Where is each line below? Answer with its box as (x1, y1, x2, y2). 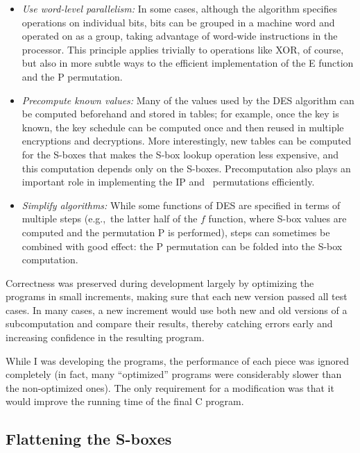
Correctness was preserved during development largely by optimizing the (6, 275, 314, 290)
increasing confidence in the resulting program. (6, 330, 205, 345)
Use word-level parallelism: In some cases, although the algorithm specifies (22, 1, 338, 15)
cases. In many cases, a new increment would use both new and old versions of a (6, 302, 348, 317)
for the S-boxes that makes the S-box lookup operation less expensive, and (22, 147, 339, 161)
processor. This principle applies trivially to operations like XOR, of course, (22, 42, 344, 56)
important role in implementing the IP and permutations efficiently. (22, 174, 315, 189)
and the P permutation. (22, 69, 123, 83)
